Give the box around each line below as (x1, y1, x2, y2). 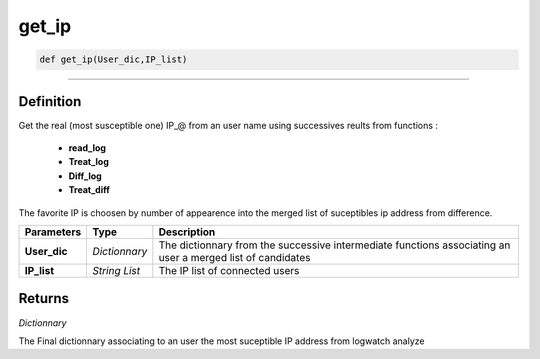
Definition (18, 93, 82, 110)
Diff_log (68, 170, 102, 182)
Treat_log (68, 156, 110, 168)
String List (92, 263, 141, 277)
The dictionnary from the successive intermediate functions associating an (158, 238, 511, 252)
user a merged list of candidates (158, 250, 311, 264)
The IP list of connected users (158, 263, 300, 277)
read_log (68, 142, 107, 154)
